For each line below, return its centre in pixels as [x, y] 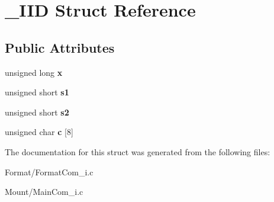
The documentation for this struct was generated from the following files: [138, 151]
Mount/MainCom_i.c [44, 192]
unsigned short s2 [37, 112]
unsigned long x [34, 72]
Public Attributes [60, 47]
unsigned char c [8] [39, 132]
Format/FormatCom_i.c [49, 171]
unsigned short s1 [37, 92]
